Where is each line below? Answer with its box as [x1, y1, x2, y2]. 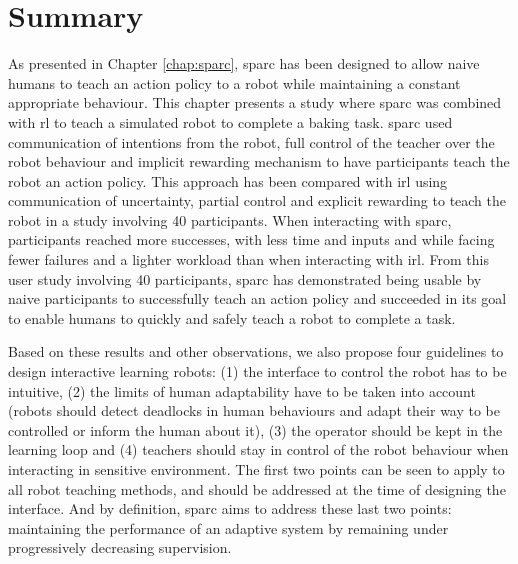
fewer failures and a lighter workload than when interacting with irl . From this [8, 249, 489, 270]
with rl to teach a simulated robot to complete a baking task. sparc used [8, 111, 453, 132]
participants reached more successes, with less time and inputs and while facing [8, 229, 495, 250]
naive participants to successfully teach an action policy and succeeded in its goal [8, 288, 507, 309]
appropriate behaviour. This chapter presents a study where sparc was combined [8, 92, 502, 113]
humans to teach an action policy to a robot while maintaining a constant [8, 72, 461, 93]
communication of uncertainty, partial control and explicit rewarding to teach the [8, 190, 507, 211]
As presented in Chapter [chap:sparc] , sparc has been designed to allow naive [8, 53, 480, 74]
